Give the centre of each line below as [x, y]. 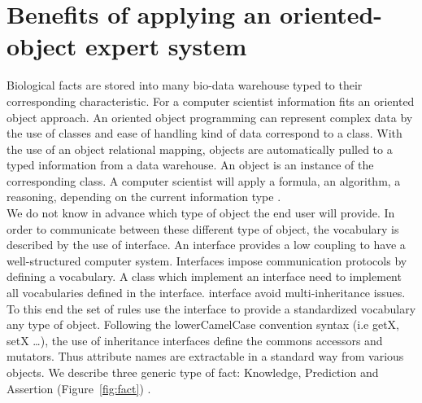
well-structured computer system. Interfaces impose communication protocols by [207, 260]
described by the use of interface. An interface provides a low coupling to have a [206, 245]
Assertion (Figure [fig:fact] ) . [79, 388]
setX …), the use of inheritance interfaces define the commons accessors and [195, 340]
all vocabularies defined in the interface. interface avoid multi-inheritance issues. [206, 293]
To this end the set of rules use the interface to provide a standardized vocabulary [211, 308]
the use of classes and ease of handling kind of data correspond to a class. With [204, 133]
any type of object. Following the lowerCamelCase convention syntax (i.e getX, [203, 324]
